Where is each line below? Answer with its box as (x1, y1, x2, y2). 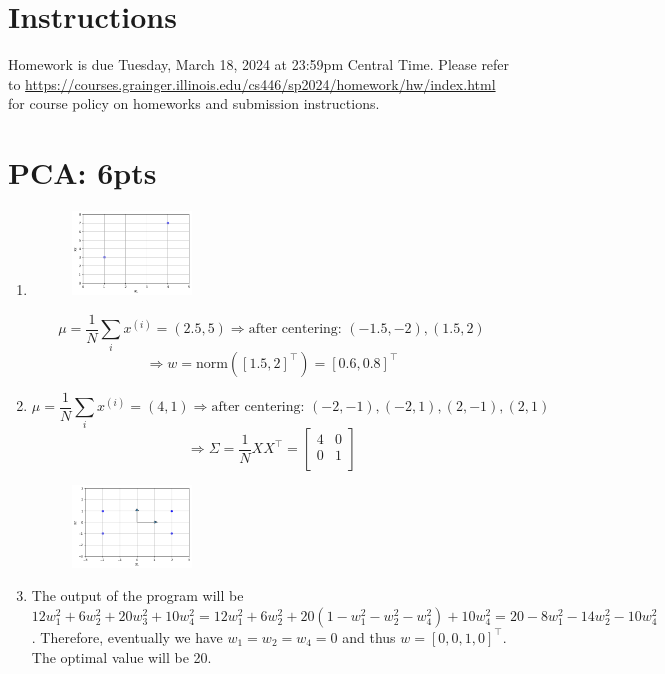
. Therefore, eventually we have (31, 626, 223, 647)
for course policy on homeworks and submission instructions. (8, 93, 380, 114)
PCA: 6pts (8, 152, 157, 193)
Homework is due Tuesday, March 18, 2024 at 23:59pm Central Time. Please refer (8, 54, 510, 75)
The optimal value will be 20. (31, 646, 212, 667)
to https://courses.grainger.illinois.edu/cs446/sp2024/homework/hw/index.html (8, 73, 496, 94)
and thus (342, 626, 396, 647)
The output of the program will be (31, 585, 244, 606)
